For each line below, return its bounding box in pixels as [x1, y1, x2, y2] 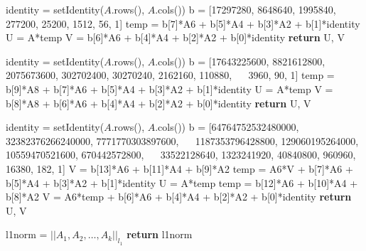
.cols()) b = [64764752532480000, [155, 119, 299, 134]
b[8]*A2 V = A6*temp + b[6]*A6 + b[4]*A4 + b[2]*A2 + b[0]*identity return [6, 189, 352, 204]
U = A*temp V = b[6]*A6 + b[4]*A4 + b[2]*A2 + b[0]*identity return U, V [6, 30, 345, 45]
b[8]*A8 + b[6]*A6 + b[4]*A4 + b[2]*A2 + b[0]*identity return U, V [6, 95, 311, 110]
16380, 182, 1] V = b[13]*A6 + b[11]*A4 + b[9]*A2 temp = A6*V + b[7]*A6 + [6, 161, 353, 176]
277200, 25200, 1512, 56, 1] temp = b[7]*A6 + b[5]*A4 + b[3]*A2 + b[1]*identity [6, 16, 360, 31]
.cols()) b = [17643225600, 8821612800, [155, 53, 325, 68]
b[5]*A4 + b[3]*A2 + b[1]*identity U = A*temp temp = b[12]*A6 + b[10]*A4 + [6, 175, 358, 190]
